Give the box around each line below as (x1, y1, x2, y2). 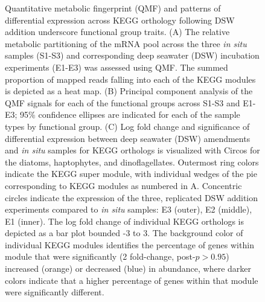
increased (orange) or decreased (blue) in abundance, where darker (5, 262, 251, 275)
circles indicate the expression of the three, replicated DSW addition (5, 191, 258, 204)
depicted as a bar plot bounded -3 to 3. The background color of (5, 226, 243, 239)
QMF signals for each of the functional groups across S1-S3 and (5, 96, 240, 109)
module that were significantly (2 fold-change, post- (5, 250, 196, 263)
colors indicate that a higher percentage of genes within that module (5, 274, 258, 286)
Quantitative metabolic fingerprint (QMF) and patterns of (5, 2, 221, 14)
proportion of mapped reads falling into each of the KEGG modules (5, 72, 256, 85)
